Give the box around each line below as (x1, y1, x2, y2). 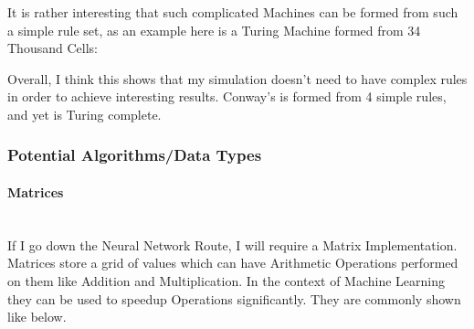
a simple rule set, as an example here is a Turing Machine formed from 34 (7, 20, 421, 39)
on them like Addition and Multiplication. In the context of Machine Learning (7, 271, 446, 290)
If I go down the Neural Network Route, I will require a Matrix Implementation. (7, 235, 458, 254)
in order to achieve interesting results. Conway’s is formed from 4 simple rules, (7, 87, 447, 106)
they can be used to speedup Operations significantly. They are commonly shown (7, 289, 461, 308)
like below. (7, 307, 67, 326)
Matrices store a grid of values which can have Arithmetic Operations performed (7, 253, 458, 272)
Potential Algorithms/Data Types (7, 143, 262, 166)
